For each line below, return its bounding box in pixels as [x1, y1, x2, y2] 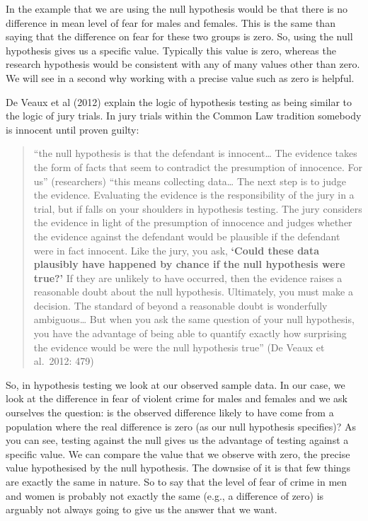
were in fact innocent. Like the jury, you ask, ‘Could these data [33, 242, 319, 257]
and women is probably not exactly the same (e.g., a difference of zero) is [6, 488, 324, 503]
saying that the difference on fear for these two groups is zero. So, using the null [6, 29, 353, 44]
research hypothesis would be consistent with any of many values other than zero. [6, 57, 360, 71]
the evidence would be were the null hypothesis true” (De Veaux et [33, 339, 325, 354]
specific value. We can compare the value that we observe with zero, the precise [6, 446, 350, 461]
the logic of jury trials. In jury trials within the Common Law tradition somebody [6, 108, 362, 123]
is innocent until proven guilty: [6, 122, 139, 136]
